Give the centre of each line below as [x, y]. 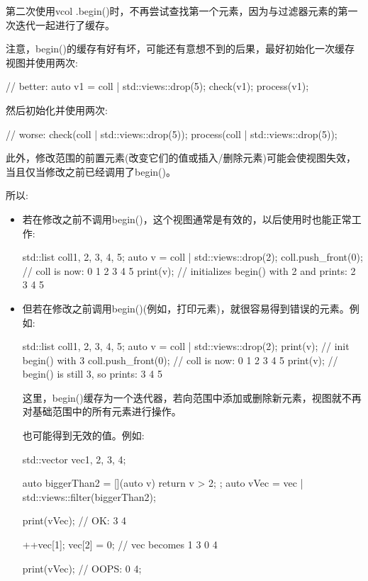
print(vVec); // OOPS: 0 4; [82, 568]
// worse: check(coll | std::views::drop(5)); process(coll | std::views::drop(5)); [172, 134]
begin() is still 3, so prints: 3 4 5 [92, 374]
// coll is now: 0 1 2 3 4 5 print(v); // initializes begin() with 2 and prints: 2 [189, 270]
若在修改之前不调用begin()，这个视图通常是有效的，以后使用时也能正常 [187, 219]
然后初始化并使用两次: [57, 109]
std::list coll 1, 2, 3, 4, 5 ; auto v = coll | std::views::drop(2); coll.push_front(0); [193, 257]
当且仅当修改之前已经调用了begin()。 [91, 171]
